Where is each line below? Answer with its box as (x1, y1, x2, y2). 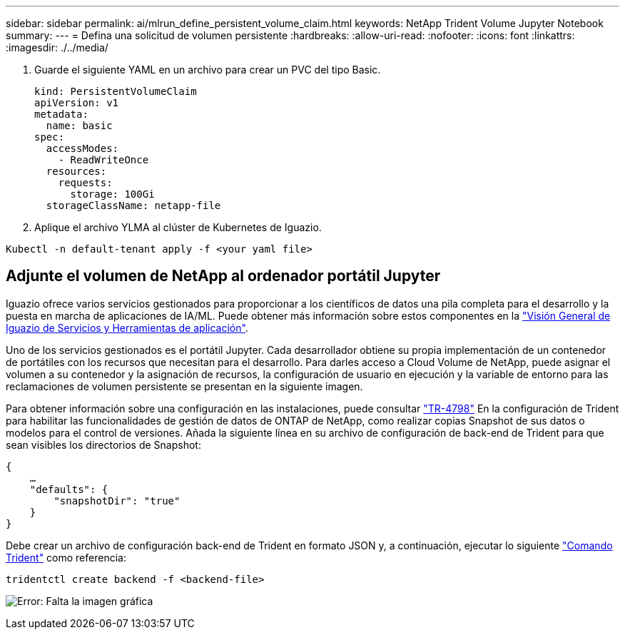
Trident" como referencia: (6, 551, 126, 564)
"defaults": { (29, 483, 108, 495)
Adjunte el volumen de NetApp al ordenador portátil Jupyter (6, 267, 441, 285)
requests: (58, 177, 113, 188)
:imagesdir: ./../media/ (6, 41, 108, 54)
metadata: (34, 108, 88, 120)
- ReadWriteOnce (58, 154, 149, 166)
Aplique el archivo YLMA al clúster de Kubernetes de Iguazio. (34, 221, 322, 233)
